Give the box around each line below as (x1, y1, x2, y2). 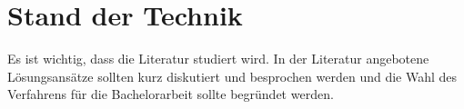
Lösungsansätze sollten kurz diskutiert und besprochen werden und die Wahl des (7, 66, 458, 85)
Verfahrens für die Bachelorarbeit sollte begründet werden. (7, 84, 334, 104)
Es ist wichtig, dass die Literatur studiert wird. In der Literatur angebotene (7, 49, 429, 68)
